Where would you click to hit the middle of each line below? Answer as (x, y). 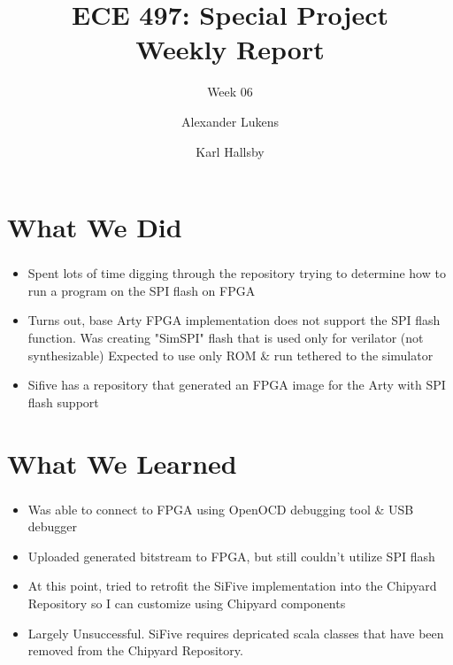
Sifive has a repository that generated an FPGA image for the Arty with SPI (237, 385)
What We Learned (122, 463)
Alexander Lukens (230, 121)
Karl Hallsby (230, 151)
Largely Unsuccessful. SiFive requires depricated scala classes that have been (236, 633)
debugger (53, 526)
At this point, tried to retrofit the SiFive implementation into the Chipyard (232, 586)
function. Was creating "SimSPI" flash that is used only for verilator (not (226, 337)
